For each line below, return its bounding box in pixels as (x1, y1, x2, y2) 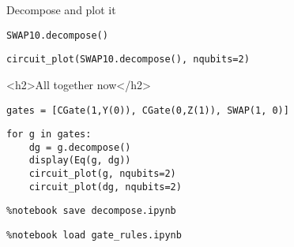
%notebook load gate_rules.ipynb (6, 230, 182, 241)
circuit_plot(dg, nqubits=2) (28, 181, 182, 193)
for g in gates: (6, 129, 92, 140)
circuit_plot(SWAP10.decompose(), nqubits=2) (6, 54, 250, 65)
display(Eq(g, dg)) (28, 155, 131, 167)
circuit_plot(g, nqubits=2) (28, 168, 176, 180)
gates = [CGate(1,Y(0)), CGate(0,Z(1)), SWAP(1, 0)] (6, 104, 289, 116)
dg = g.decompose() (28, 141, 131, 153)
